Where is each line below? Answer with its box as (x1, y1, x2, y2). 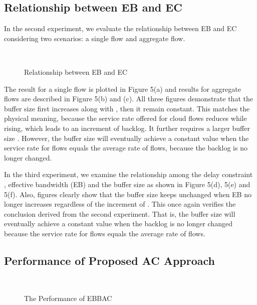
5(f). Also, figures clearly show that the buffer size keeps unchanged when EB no (4, 189, 251, 199)
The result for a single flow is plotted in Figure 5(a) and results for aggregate (4, 83, 241, 94)
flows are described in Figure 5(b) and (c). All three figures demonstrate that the (4, 93, 253, 104)
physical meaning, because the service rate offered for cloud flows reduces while (4, 113, 247, 123)
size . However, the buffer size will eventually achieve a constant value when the (4, 132, 249, 143)
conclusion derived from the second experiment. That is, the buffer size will (4, 208, 235, 219)
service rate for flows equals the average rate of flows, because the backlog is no (4, 142, 247, 153)
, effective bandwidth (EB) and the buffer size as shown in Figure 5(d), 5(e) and (4, 179, 250, 189)
